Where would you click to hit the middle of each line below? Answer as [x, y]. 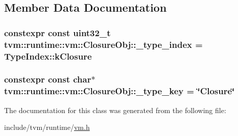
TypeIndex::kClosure [48, 56]
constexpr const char [48, 79]
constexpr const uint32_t [57, 32]
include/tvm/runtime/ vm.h [47, 127]
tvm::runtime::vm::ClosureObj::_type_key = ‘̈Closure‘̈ [120, 91]
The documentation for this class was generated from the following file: [115, 110]
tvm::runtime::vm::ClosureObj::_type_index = [103, 44]
